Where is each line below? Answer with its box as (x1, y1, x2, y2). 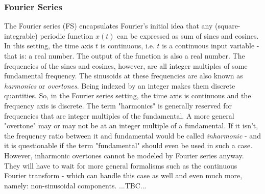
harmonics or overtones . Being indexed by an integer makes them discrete (4, 80, 235, 91)
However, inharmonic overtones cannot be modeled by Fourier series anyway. (4, 150, 244, 160)
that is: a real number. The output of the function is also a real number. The (4, 50, 245, 61)
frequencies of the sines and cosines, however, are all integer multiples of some (4, 60, 248, 71)
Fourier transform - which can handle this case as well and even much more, (4, 170, 243, 181)
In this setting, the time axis (4, 40, 93, 51)
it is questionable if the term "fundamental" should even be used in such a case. (4, 140, 253, 151)
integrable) (4, 30, 38, 41)
